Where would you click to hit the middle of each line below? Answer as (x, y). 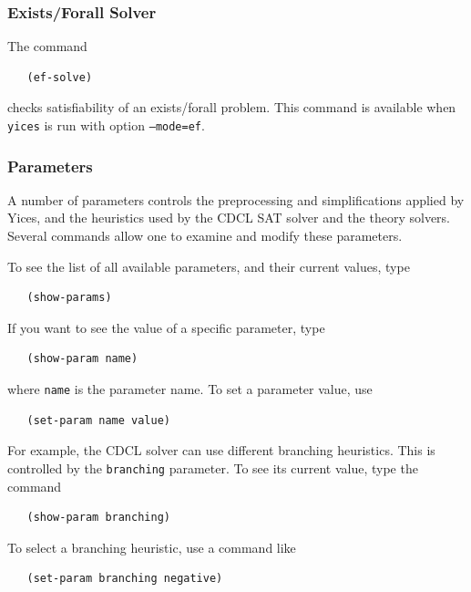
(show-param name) (82, 359)
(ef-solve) (60, 77)
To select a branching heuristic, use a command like (152, 547)
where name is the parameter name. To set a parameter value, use (190, 389)
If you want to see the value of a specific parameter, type (166, 327)
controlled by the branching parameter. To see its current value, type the (213, 467)
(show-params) (69, 298)
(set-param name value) (98, 420)
